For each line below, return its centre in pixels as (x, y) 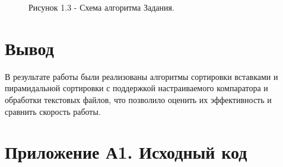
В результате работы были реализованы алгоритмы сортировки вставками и (141, 76)
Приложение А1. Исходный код (126, 152)
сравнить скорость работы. (53, 111)
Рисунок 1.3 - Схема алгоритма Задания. (101, 7)
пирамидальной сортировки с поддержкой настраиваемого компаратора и (136, 88)
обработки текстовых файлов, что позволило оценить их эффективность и (138, 99)
